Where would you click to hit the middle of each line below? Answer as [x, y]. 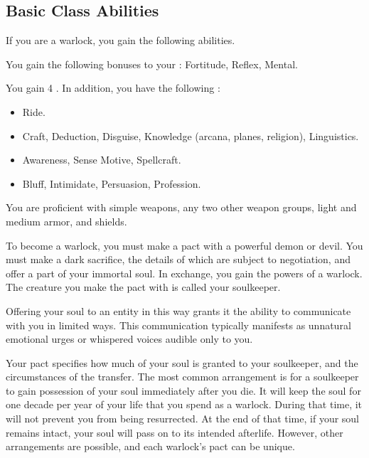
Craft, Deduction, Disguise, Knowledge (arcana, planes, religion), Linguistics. [191, 135]
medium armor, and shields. [66, 221]
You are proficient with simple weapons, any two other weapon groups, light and [181, 207]
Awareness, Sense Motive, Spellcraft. [102, 160]
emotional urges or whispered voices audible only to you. [129, 339]
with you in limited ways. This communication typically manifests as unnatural [178, 325]
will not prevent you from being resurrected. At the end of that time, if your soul [183, 419]
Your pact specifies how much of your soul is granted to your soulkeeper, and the [182, 362]
